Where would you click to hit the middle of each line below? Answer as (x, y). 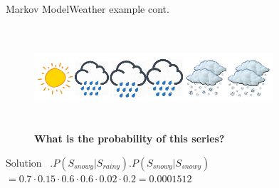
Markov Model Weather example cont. (88, 9)
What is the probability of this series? (130, 139)
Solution (24, 162)
